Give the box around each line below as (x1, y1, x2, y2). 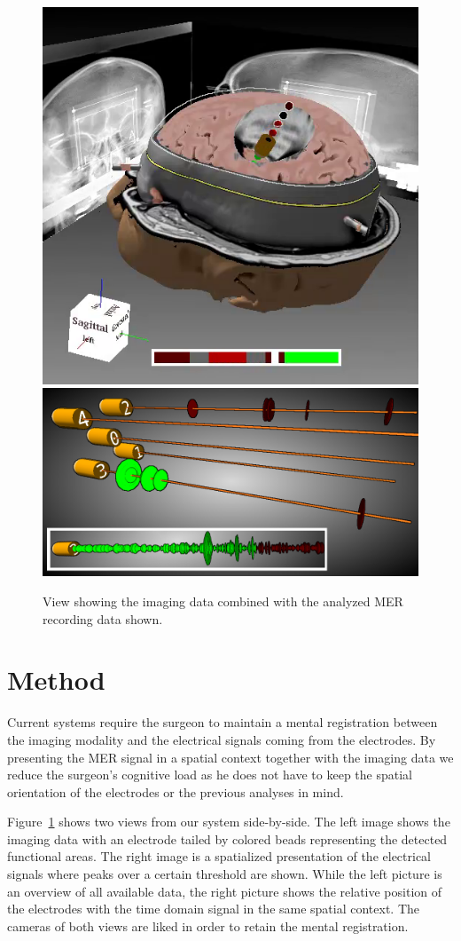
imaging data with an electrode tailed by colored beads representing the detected (7, 829, 448, 848)
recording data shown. (43, 609, 163, 628)
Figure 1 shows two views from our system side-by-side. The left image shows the (7, 812, 450, 831)
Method (7, 661, 105, 698)
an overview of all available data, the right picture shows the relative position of (7, 882, 441, 900)
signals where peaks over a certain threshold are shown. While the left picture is (7, 865, 442, 883)
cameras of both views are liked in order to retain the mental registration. (7, 916, 409, 935)
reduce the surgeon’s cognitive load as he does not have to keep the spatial (7, 765, 412, 784)
